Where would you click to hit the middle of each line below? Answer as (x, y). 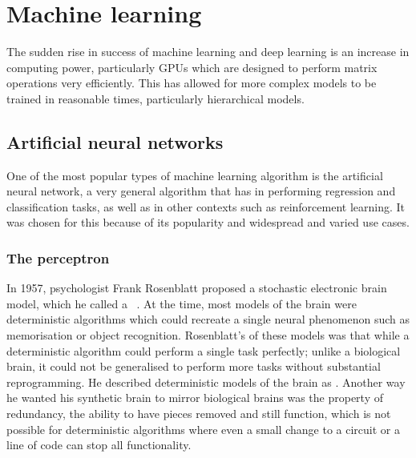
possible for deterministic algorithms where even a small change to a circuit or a (203, 429)
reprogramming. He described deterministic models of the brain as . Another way (206, 382)
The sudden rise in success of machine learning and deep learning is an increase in (208, 52)
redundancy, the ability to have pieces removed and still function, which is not (199, 414)
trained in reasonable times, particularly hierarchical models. (155, 98)
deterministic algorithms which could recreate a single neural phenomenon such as (208, 319)
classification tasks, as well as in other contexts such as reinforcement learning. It (206, 206)
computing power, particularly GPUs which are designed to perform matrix (192, 67)
